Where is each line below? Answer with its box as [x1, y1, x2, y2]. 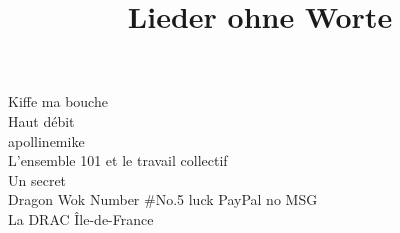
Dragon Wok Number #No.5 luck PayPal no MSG [8, 189, 318, 210]
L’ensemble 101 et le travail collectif [8, 150, 228, 171]
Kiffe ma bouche [8, 91, 108, 112]
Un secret [8, 169, 67, 190]
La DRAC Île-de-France [8, 208, 154, 229]
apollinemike [8, 130, 85, 151]
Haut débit [8, 110, 75, 131]
